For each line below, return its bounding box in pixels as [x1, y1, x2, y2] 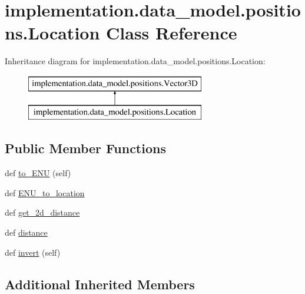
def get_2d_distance [5, 206, 80, 219]
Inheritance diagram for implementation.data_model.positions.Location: [5, 55, 266, 67]
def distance [5, 226, 48, 239]
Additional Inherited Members [5, 275, 195, 293]
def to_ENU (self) [5, 167, 71, 179]
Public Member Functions [5, 139, 166, 157]
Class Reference [106, 21, 237, 45]
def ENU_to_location [5, 186, 85, 199]
